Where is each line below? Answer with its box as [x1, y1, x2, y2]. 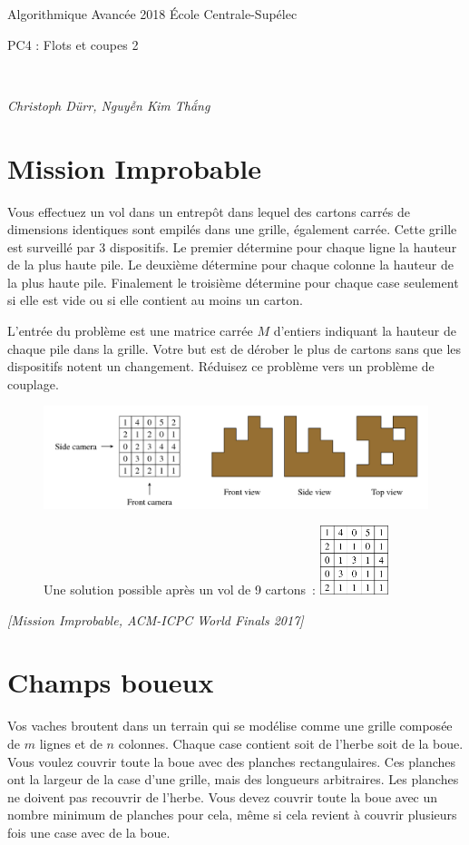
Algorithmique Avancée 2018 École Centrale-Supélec [7, 5, 298, 23]
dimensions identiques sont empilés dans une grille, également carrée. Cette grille [7, 220, 457, 239]
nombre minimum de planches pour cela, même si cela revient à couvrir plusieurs [7, 805, 457, 824]
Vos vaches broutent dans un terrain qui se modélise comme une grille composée [7, 716, 453, 735]
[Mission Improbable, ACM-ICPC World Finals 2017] [7, 610, 304, 629]
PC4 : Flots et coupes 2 [7, 34, 139, 54]
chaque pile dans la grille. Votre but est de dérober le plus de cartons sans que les [7, 339, 462, 358]
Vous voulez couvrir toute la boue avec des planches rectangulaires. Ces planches [7, 752, 456, 771]
